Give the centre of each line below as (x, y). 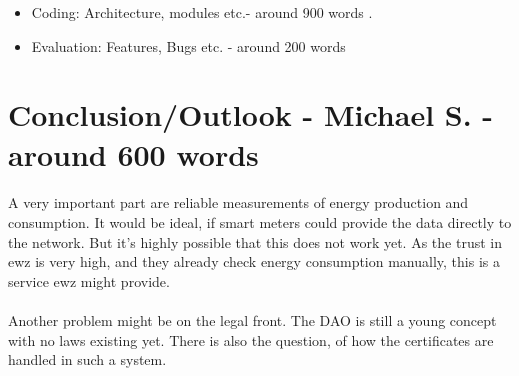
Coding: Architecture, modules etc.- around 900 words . (202, 12)
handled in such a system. (87, 359)
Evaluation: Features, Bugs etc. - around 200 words (188, 45)
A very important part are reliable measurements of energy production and (238, 202)
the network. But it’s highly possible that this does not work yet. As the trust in (255, 241)
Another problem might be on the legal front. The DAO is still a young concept (252, 319)
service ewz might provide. (89, 280)
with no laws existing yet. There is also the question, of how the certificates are (251, 339)
